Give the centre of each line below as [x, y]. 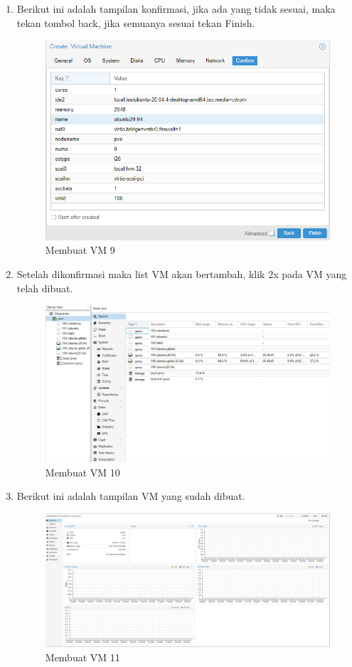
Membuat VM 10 [82, 472]
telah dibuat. [45, 288]
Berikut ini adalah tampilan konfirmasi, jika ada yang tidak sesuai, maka [176, 9]
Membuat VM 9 [80, 250]
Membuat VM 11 [82, 657]
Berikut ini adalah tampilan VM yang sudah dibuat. [131, 496]
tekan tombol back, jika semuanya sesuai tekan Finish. [136, 22]
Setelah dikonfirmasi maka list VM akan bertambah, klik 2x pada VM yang [182, 273]
